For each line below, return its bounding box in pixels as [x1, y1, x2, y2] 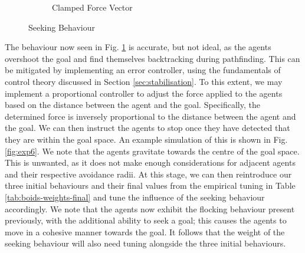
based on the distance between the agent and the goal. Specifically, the [5, 98, 260, 111]
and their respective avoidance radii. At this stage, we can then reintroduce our [5, 167, 292, 180]
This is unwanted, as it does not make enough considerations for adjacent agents [5, 156, 296, 169]
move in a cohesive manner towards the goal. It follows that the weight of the [5, 225, 285, 238]
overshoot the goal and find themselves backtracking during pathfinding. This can [5, 52, 300, 64]
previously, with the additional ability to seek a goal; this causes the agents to [5, 214, 287, 226]
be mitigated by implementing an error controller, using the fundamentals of [5, 64, 281, 76]
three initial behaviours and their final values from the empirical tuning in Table [5, 179, 296, 192]
